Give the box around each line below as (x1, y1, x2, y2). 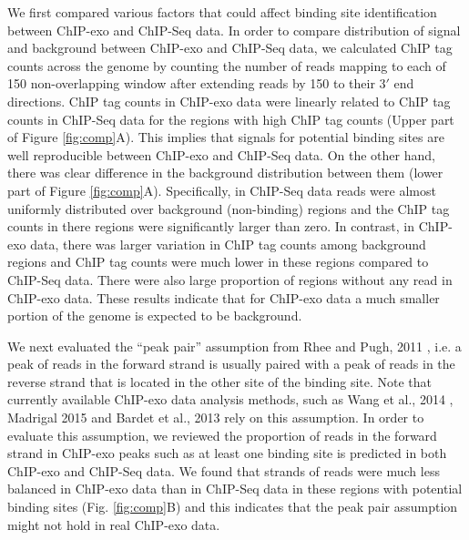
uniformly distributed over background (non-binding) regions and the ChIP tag (7, 199, 450, 218)
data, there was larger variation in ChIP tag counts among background (30, 234, 426, 253)
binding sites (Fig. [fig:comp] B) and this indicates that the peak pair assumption (7, 497, 458, 516)
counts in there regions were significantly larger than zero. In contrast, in (7, 217, 415, 236)
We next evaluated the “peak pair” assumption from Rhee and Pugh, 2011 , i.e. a (7, 336, 462, 355)
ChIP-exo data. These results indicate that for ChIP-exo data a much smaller (7, 288, 440, 307)
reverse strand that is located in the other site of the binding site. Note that (7, 372, 433, 391)
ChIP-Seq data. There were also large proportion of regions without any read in (7, 270, 453, 289)
